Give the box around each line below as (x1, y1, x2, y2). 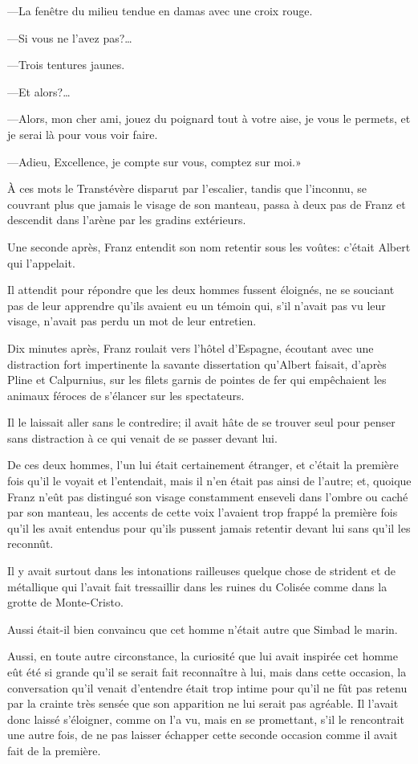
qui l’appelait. (7, 254, 75, 271)
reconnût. (7, 535, 54, 552)
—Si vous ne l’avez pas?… (7, 29, 132, 46)
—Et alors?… (7, 83, 71, 100)
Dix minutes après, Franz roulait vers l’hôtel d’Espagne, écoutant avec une (7, 339, 374, 356)
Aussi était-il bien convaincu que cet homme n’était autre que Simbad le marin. (7, 620, 398, 637)
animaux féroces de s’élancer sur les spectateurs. (7, 386, 245, 403)
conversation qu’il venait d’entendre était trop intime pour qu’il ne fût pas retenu (7, 679, 408, 696)
